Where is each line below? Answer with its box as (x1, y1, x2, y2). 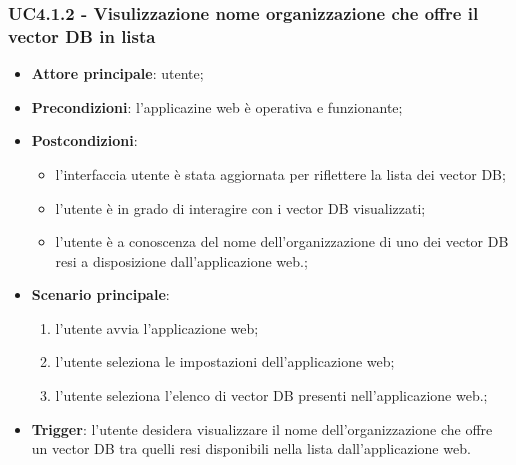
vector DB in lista (8, 23, 156, 48)
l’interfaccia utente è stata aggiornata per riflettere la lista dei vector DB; (55, 163, 506, 184)
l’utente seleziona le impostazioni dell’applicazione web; (55, 351, 395, 372)
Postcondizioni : (31, 130, 138, 151)
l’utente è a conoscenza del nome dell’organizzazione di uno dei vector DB (55, 231, 509, 252)
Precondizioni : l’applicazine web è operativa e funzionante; (31, 96, 403, 117)
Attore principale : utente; (31, 63, 204, 84)
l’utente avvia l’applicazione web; (55, 317, 259, 338)
